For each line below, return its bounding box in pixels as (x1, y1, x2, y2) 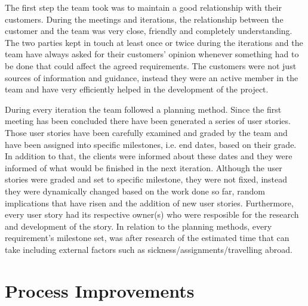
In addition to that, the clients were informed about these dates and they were (5, 150, 292, 162)
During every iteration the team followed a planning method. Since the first (5, 103, 282, 115)
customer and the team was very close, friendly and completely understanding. (5, 24, 292, 37)
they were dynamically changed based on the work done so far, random (5, 184, 265, 197)
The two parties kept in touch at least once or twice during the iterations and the (5, 36, 303, 48)
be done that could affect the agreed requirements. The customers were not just (5, 59, 297, 72)
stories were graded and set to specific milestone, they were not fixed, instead (5, 173, 288, 186)
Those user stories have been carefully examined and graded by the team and (5, 126, 288, 138)
